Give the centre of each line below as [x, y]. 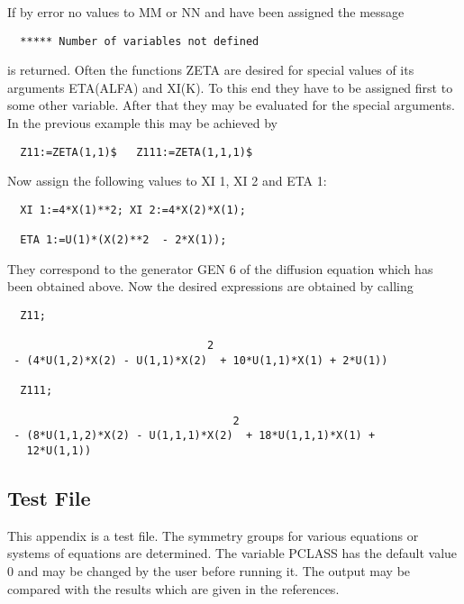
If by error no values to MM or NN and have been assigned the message [206, 12]
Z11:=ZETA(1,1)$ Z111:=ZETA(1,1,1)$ [136, 152]
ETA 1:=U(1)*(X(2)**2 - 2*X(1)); [123, 240]
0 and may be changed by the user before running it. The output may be [209, 570]
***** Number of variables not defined [140, 41]
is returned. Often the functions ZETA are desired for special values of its [211, 70]
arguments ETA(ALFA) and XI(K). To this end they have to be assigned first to [230, 87]
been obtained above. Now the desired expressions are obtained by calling [210, 286]
